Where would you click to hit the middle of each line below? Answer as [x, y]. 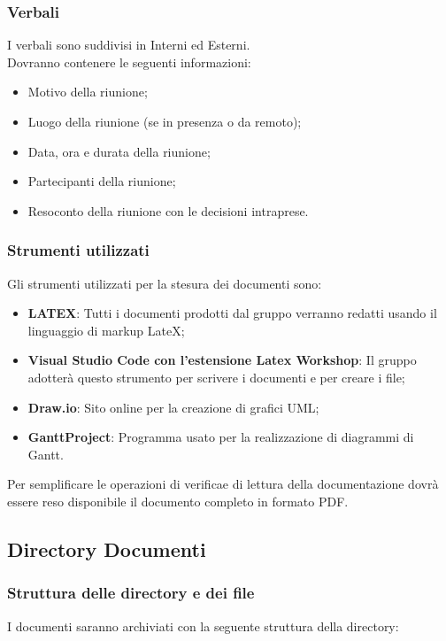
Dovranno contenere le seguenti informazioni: [129, 62]
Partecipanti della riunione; [102, 181]
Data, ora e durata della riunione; [119, 151]
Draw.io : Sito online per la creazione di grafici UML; [173, 407]
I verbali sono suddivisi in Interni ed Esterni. [129, 45]
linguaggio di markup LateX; [106, 330]
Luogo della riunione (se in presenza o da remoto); [165, 121]
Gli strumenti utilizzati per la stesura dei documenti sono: [165, 283]
